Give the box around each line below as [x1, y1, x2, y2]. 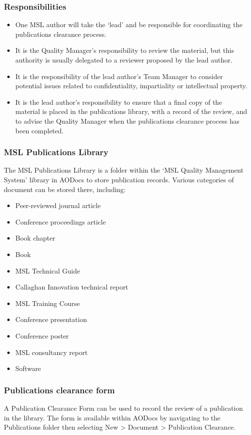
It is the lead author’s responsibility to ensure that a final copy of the [15, 97, 222, 107]
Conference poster [15, 330, 69, 340]
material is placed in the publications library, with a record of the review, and [15, 106, 247, 116]
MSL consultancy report [15, 347, 88, 357]
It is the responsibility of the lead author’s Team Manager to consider [15, 71, 223, 81]
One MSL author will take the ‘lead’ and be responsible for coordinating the [15, 19, 243, 30]
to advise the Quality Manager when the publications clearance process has [15, 115, 240, 126]
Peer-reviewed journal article [15, 200, 101, 210]
